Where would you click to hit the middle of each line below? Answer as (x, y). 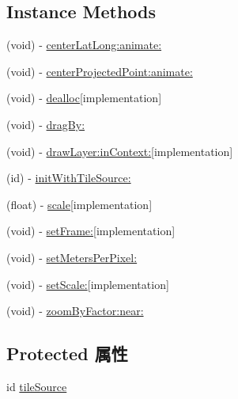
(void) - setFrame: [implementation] (91, 231)
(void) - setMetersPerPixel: (72, 257)
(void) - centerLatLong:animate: (84, 45)
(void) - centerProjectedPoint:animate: (100, 71)
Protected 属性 (67, 353)
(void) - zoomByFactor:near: (75, 311)
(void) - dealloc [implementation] (84, 98)
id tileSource (37, 386)
